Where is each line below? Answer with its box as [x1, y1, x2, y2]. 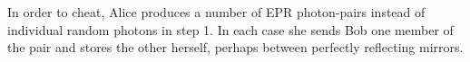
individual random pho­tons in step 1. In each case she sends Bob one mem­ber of [7, 20, 454, 39]
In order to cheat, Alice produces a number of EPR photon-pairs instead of [7, 3, 426, 21]
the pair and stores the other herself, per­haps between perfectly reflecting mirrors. [7, 38, 464, 57]
